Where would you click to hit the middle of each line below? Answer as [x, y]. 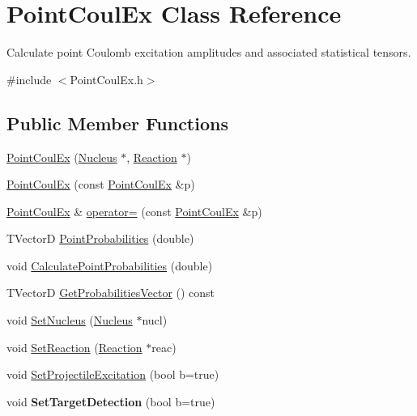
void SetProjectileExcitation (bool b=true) [113, 374]
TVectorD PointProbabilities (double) [100, 238]
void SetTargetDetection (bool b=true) [111, 401]
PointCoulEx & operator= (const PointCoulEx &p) [134, 211]
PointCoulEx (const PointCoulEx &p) [101, 184]
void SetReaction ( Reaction [74, 347]
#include [29, 79]
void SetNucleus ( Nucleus [70, 320]
